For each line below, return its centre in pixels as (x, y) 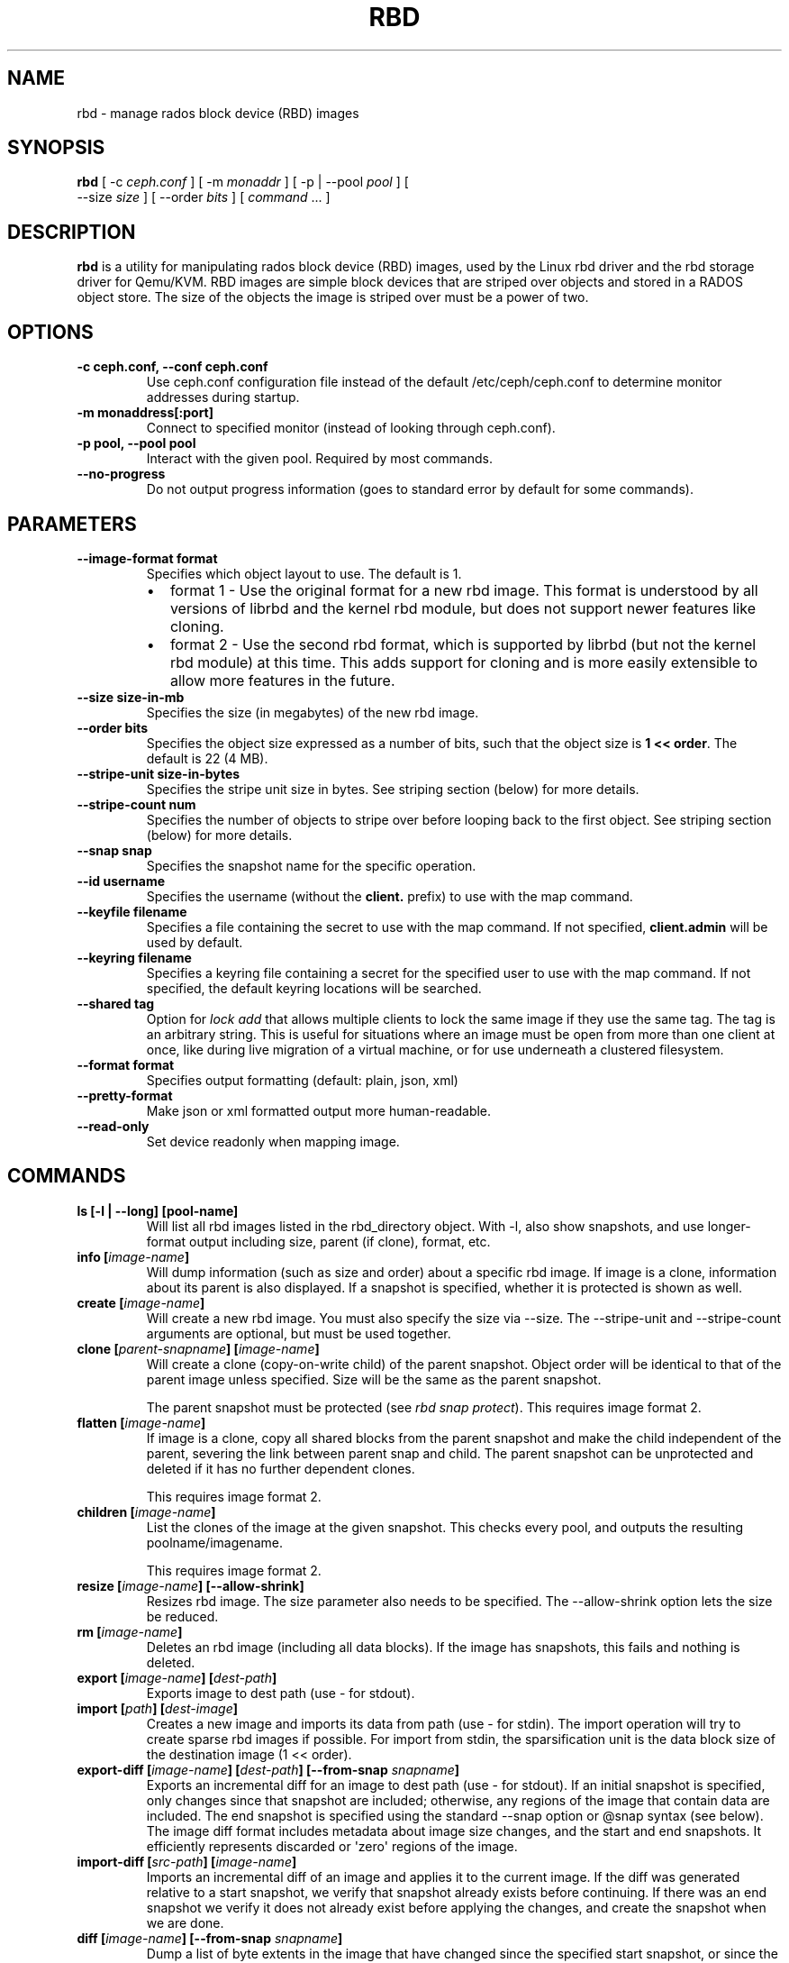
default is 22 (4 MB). (207, 758)
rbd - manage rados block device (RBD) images (218, 113)
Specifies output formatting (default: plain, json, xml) (302, 1080)
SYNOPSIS (56, 148)
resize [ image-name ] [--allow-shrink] (190, 1585)
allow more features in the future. (282, 680)
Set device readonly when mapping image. (273, 1141)
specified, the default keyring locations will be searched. (314, 988)
